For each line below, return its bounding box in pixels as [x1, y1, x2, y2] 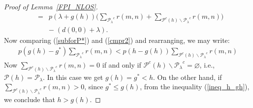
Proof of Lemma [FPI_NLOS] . [4, 1, 98, 11]
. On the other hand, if [153, 72, 222, 82]
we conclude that [4, 94, 55, 104]
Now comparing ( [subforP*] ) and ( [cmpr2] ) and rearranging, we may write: [4, 35, 230, 45]
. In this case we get [43, 72, 103, 82]
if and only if [102, 59, 141, 70]
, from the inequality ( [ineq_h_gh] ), [140, 81, 250, 92]
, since [84, 81, 103, 92]
